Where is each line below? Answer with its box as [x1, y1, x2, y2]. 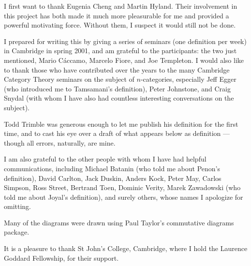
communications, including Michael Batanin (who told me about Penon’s [4, 163, 221, 173]
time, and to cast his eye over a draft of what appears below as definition [4, 128, 221, 138]
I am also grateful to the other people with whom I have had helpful [4, 154, 207, 164]
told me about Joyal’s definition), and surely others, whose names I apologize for [4, 192, 243, 202]
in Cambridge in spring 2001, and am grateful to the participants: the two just [4, 45, 237, 56]
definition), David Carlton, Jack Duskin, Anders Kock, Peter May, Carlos [4, 173, 221, 183]
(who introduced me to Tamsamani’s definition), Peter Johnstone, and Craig [4, 83, 231, 93]
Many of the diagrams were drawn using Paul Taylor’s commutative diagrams [4, 217, 234, 227]
